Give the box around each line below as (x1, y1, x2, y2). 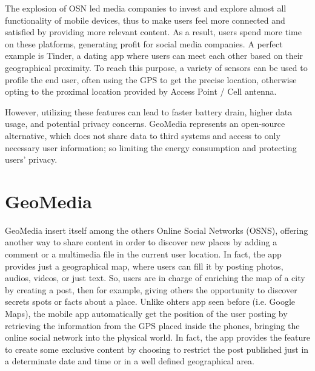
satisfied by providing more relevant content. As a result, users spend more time (5, 26, 302, 38)
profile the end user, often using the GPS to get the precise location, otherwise (5, 73, 297, 86)
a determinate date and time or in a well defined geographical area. (5, 355, 254, 367)
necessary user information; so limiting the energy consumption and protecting (5, 141, 297, 154)
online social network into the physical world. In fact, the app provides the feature (5, 331, 311, 344)
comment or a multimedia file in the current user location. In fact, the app (5, 248, 282, 260)
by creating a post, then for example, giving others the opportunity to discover (5, 283, 297, 296)
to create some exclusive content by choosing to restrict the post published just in (5, 342, 309, 355)
